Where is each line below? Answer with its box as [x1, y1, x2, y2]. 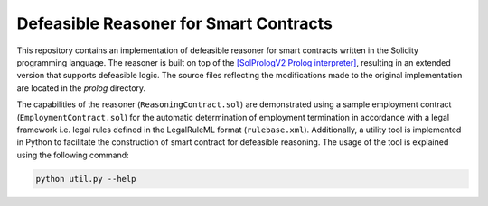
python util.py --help [35, 174, 136, 184]
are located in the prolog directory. [16, 82, 146, 94]
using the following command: [16, 149, 130, 160]
